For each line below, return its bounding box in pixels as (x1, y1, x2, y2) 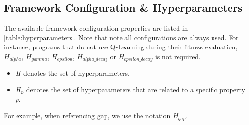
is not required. (155, 51, 201, 61)
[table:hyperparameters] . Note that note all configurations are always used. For (4, 32, 239, 42)
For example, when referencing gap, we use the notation (4, 110, 171, 121)
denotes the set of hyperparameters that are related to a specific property (26, 84, 245, 94)
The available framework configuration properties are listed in (4, 23, 188, 33)
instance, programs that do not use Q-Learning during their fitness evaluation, (4, 42, 238, 52)
